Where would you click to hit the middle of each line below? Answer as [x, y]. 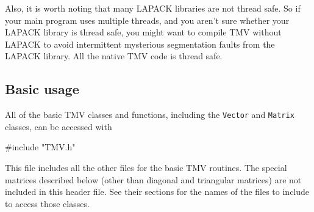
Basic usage [42, 89]
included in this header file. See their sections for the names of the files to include [157, 192]
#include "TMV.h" [40, 147]
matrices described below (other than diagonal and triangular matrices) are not [153, 179]
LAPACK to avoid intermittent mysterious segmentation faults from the [140, 44]
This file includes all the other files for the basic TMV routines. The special [146, 168]
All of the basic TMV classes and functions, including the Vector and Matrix [150, 115]
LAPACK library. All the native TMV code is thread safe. [114, 56]
